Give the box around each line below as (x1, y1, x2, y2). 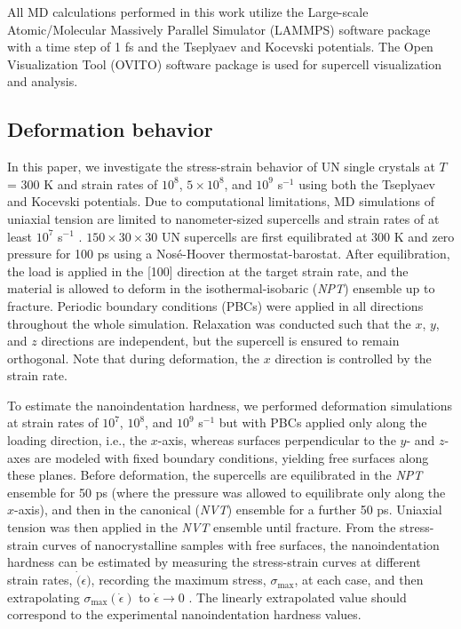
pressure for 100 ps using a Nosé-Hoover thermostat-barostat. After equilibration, (7, 244, 450, 263)
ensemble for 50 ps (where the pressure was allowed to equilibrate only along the (7, 482, 446, 501)
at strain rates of (7, 413, 99, 432)
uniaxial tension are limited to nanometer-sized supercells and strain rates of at (7, 209, 440, 227)
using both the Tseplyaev (298, 174, 435, 193)
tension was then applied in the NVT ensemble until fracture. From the (7, 518, 396, 537)
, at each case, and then (294, 570, 424, 589)
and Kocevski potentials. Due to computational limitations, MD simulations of (7, 192, 435, 211)
